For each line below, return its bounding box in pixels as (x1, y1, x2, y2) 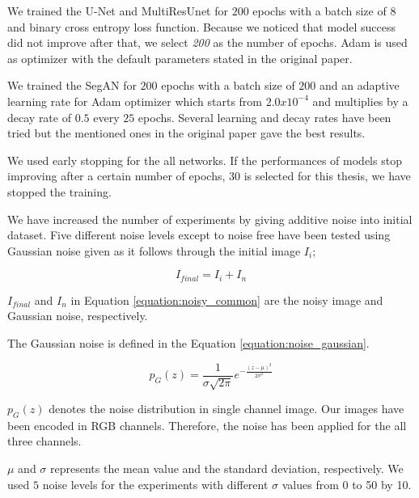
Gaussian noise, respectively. (7, 307, 148, 324)
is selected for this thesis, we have (243, 167, 411, 184)
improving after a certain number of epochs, (7, 167, 226, 184)
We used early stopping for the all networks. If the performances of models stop (7, 151, 402, 168)
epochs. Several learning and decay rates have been (138, 108, 391, 125)
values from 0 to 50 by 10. (281, 475, 412, 492)
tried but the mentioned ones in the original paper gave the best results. (7, 124, 366, 141)
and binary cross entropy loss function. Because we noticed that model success (7, 18, 396, 35)
